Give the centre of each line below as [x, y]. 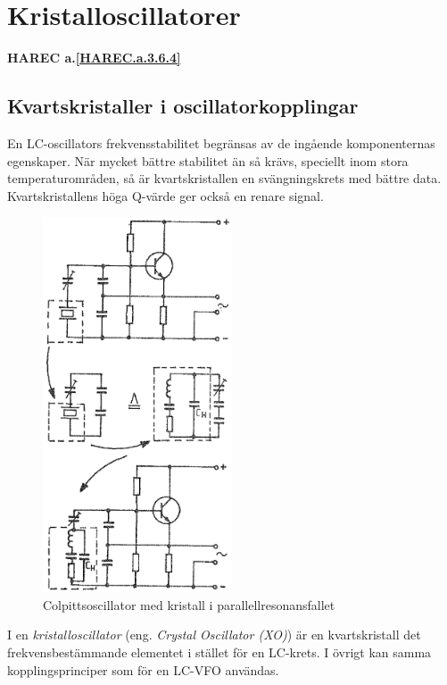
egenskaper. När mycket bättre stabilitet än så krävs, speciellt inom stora [208, 160]
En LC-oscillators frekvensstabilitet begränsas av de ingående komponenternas [221, 142]
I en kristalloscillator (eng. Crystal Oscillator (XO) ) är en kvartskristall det [214, 635]
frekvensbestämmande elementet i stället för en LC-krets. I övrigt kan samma [219, 652]
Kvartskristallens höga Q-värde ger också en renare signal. [166, 195]
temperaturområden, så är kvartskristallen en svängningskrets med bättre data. [224, 178]
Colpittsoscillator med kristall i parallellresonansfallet [189, 604]
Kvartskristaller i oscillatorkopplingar [183, 106]
